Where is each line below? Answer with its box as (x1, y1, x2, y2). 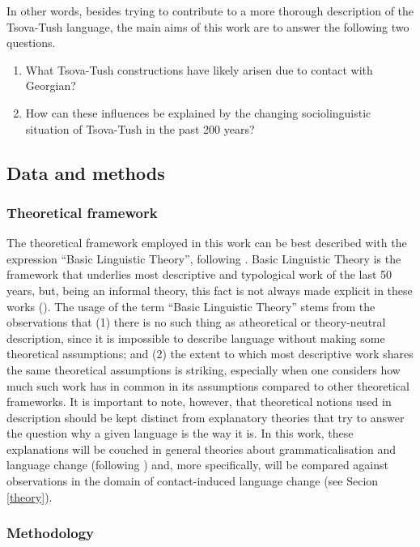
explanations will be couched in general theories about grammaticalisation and (6, 440, 397, 457)
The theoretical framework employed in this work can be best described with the (6, 234, 407, 251)
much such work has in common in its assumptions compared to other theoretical (6, 377, 409, 394)
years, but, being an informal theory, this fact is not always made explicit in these (6, 281, 413, 298)
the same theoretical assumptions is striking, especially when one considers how (6, 361, 401, 378)
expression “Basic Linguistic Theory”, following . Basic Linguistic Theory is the (6, 250, 401, 267)
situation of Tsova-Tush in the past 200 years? (25, 120, 255, 137)
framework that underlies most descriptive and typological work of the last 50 (6, 266, 392, 283)
